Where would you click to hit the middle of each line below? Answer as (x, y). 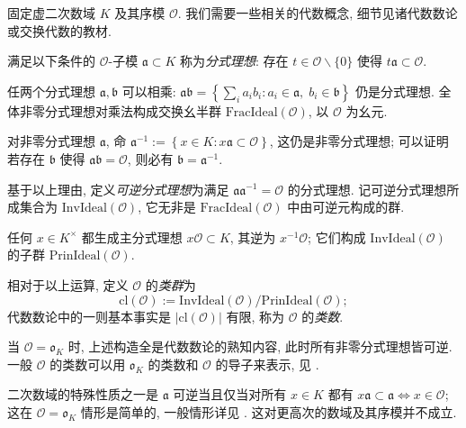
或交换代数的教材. (59, 30)
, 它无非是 (167, 207)
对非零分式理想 (51, 141)
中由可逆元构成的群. (346, 207)
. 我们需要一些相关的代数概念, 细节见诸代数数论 (318, 13)
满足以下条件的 (51, 61)
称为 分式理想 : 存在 (234, 61)
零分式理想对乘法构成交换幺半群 (126, 110)
